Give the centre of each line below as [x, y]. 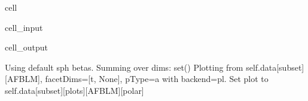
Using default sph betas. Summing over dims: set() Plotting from [124, 67]
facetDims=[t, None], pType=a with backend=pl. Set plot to [157, 79]
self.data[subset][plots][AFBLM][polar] [74, 90]
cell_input [24, 27]
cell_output [26, 47]
